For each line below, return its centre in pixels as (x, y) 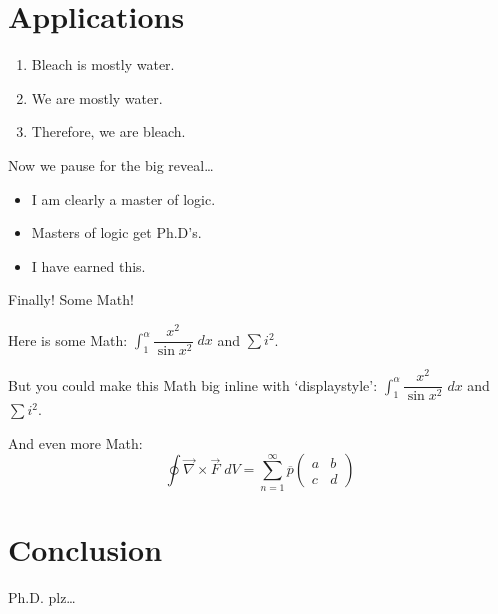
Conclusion (85, 548)
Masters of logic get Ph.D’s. (116, 232)
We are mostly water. (97, 97)
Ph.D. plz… (42, 596)
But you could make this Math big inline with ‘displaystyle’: (193, 384)
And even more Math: (75, 442)
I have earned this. (88, 265)
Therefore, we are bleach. (108, 131)
